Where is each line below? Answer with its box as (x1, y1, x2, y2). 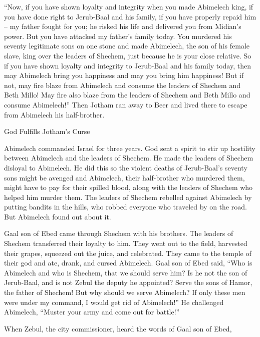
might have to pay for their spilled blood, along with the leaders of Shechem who (4, 182, 253, 192)
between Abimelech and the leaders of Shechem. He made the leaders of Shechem (4, 152, 253, 163)
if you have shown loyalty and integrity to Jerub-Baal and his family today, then (4, 60, 251, 70)
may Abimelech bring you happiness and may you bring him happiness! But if (4, 70, 244, 80)
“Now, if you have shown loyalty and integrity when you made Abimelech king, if (4, 1, 253, 11)
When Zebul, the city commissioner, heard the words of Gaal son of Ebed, (4, 323, 232, 333)
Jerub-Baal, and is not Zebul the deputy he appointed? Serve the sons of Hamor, (4, 277, 252, 287)
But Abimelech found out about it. (4, 211, 111, 221)
